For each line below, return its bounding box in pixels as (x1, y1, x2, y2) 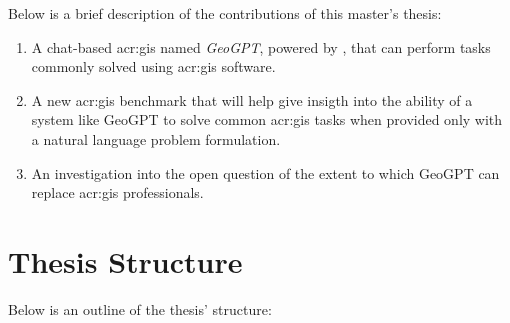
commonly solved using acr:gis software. (31, 56, 276, 77)
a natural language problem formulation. (31, 128, 281, 149)
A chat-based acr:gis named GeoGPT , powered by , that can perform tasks (31, 36, 491, 57)
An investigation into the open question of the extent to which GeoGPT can (31, 162, 500, 183)
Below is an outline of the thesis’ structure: (8, 298, 272, 319)
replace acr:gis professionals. (31, 182, 204, 203)
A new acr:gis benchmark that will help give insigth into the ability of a (31, 89, 473, 110)
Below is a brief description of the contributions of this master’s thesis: (8, 3, 442, 23)
